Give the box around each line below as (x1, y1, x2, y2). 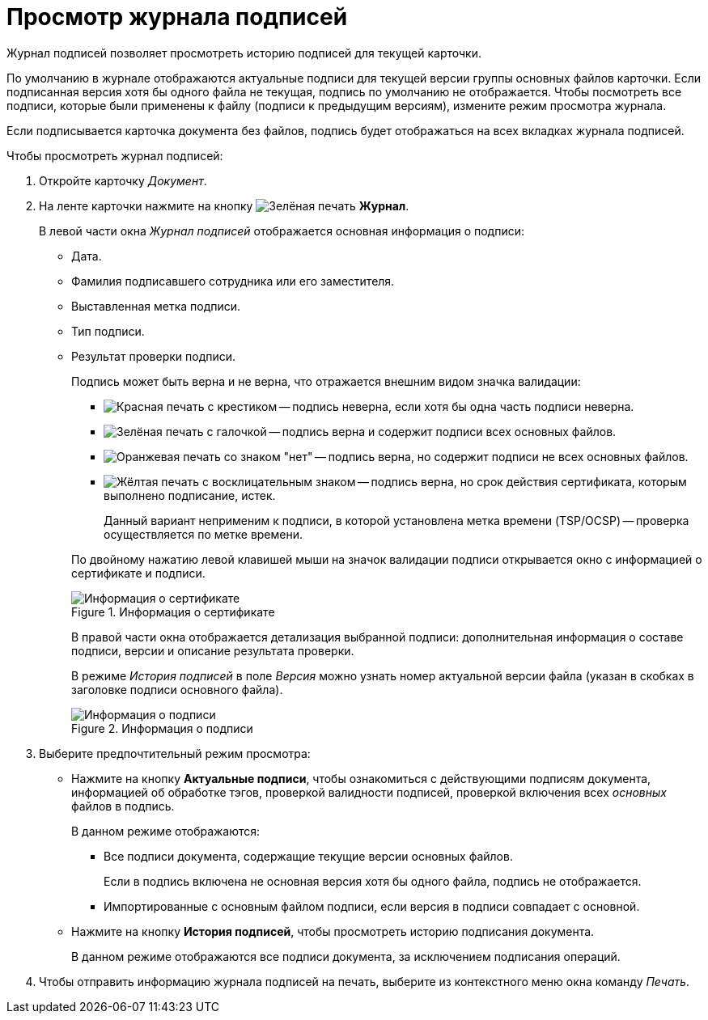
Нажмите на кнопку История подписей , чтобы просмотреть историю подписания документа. (71, 924, 595, 938)
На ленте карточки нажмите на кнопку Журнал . (39, 198, 409, 213)
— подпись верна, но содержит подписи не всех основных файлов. (315, 449, 689, 463)
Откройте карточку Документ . (39, 173, 207, 188)
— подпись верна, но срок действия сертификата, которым (358, 474, 687, 489)
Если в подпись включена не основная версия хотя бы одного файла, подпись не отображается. (104, 874, 642, 888)
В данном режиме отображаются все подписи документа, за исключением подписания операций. (71, 949, 621, 963)
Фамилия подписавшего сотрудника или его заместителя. (71, 273, 395, 288)
